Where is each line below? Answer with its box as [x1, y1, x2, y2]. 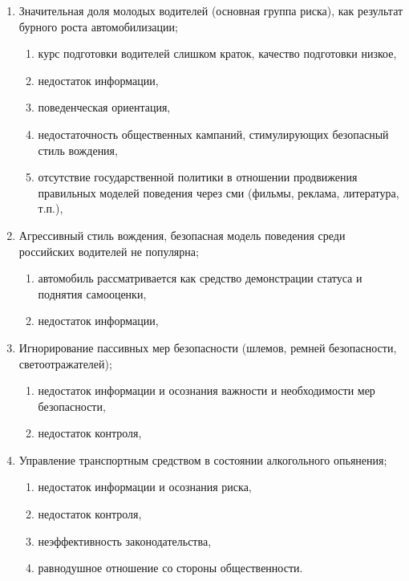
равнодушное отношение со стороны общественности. [38, 559, 303, 576]
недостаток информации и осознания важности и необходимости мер [38, 382, 375, 399]
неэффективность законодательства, [38, 532, 212, 549]
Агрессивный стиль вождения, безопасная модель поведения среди [18, 226, 346, 243]
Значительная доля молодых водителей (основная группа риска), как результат [18, 2, 403, 18]
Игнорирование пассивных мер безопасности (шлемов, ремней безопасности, [18, 339, 397, 356]
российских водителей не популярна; [18, 242, 199, 259]
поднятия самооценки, [38, 285, 147, 302]
